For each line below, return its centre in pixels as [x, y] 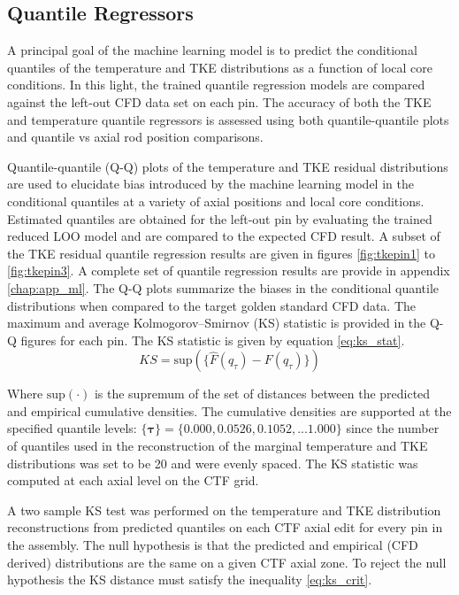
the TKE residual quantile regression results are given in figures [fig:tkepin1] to [221, 253]
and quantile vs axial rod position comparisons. [135, 137]
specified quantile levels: [72, 428]
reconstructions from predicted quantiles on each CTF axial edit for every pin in [225, 527]
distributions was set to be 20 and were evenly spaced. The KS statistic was [213, 463]
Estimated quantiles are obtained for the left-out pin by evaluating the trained [220, 218]
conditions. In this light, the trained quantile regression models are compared [216, 85]
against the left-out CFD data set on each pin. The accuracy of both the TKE [219, 101]
